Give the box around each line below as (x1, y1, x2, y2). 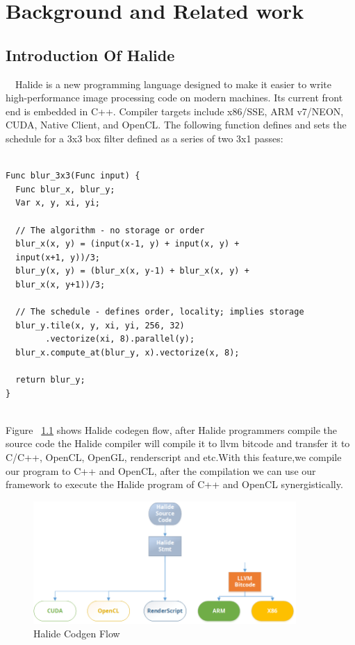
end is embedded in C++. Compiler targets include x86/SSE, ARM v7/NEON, (6, 103, 344, 118)
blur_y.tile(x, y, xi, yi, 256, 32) (15, 320, 185, 330)
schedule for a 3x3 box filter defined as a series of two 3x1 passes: (6, 131, 283, 145)
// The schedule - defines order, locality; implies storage (15, 307, 304, 317)
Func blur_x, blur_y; (15, 184, 115, 194)
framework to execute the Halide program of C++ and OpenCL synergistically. (6, 477, 343, 492)
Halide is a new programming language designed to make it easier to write (15, 76, 331, 91)
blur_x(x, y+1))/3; (15, 279, 106, 290)
